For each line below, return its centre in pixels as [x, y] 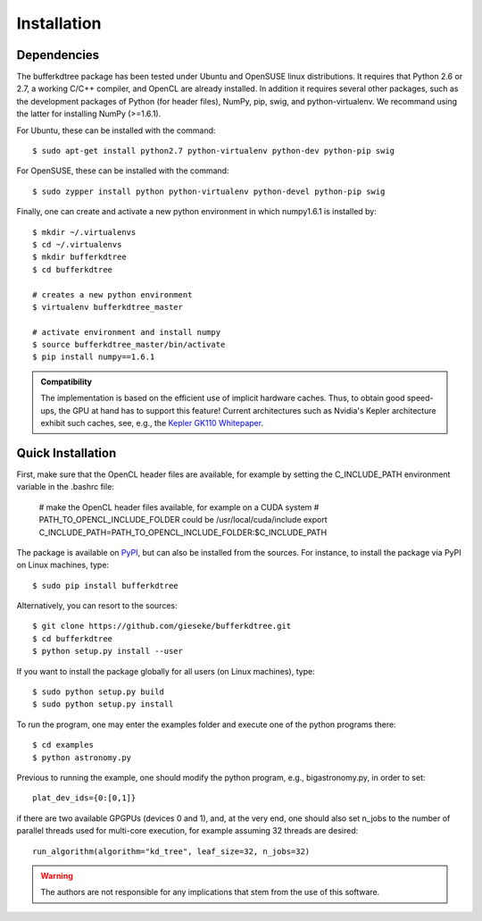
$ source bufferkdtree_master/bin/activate [129, 345]
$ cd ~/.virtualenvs [77, 244]
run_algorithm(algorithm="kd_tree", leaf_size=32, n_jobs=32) [171, 851]
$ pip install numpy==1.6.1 [94, 357]
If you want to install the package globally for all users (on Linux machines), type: [166, 671]
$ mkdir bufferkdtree [79, 257]
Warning [57, 875]
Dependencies [58, 55]
